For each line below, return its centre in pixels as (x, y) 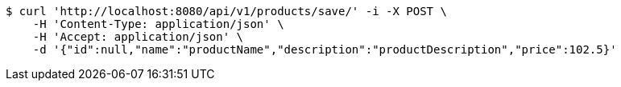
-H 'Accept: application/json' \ (138, 37)
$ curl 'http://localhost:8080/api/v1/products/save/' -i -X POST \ (226, 11)
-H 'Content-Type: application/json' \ (158, 24)
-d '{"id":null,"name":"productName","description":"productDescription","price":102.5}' (325, 49)
